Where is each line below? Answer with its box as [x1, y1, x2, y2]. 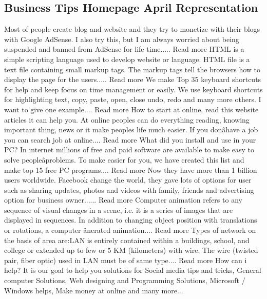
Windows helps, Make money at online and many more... [4, 285, 183, 295]
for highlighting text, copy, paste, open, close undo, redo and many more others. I [4, 94, 261, 105]
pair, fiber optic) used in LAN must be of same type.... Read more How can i [4, 254, 247, 265]
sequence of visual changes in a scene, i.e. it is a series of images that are [4, 204, 233, 215]
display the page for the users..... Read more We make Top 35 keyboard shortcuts [4, 74, 261, 85]
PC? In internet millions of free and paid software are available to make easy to [4, 144, 255, 155]
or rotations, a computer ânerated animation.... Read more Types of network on [4, 225, 256, 235]
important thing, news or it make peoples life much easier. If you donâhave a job [4, 124, 258, 135]
